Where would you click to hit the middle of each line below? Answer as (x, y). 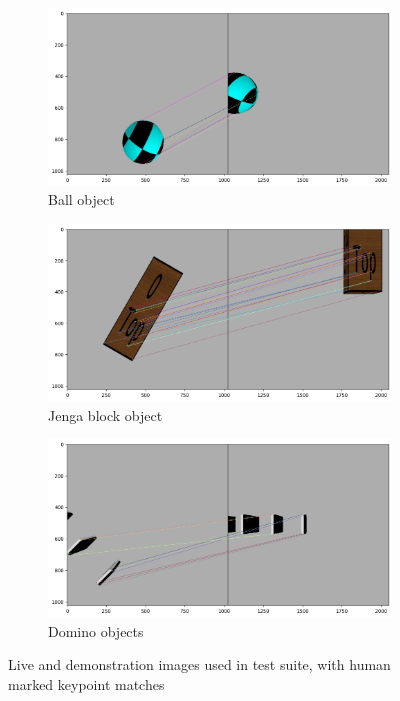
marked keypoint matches (86, 683)
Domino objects (96, 630)
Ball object (81, 199)
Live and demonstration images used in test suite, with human (199, 664)
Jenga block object (105, 414)
